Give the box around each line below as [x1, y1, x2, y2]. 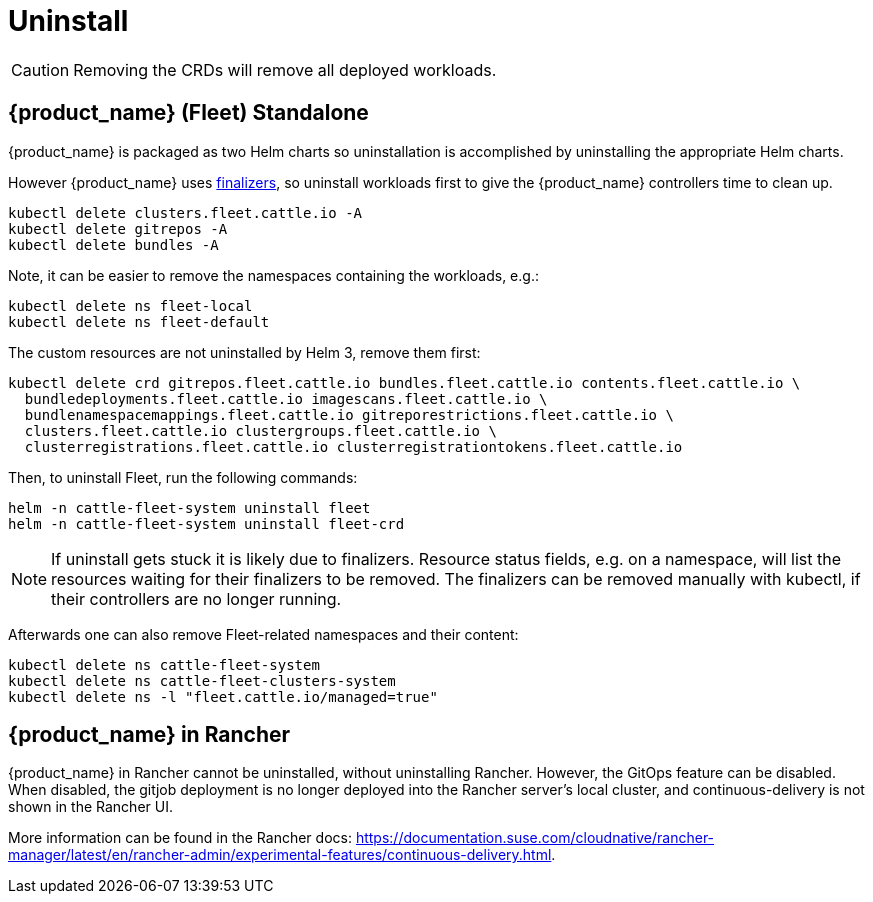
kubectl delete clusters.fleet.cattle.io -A [8, 204, 363, 221]
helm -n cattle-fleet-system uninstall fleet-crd [8, 515, 405, 532]
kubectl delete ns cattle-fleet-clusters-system [8, 672, 396, 689]
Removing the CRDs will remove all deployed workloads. [73, 59, 497, 80]
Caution [11, 59, 70, 80]
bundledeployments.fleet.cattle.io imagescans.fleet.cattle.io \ [24, 390, 548, 407]
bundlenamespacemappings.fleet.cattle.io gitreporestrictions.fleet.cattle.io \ [24, 406, 674, 423]
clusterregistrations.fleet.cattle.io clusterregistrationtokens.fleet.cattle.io [24, 438, 683, 455]
